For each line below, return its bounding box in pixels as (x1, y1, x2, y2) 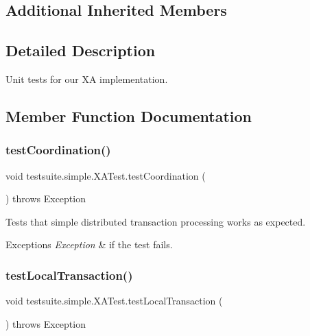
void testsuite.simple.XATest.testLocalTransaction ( (5, 293, 223, 308)
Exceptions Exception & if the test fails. (5, 237, 173, 252)
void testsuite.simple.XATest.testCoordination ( (5, 168, 206, 182)
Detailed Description (5, 40, 156, 61)
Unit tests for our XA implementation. (5, 71, 168, 86)
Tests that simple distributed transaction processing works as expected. (5, 214, 306, 228)
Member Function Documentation (5, 105, 252, 126)
